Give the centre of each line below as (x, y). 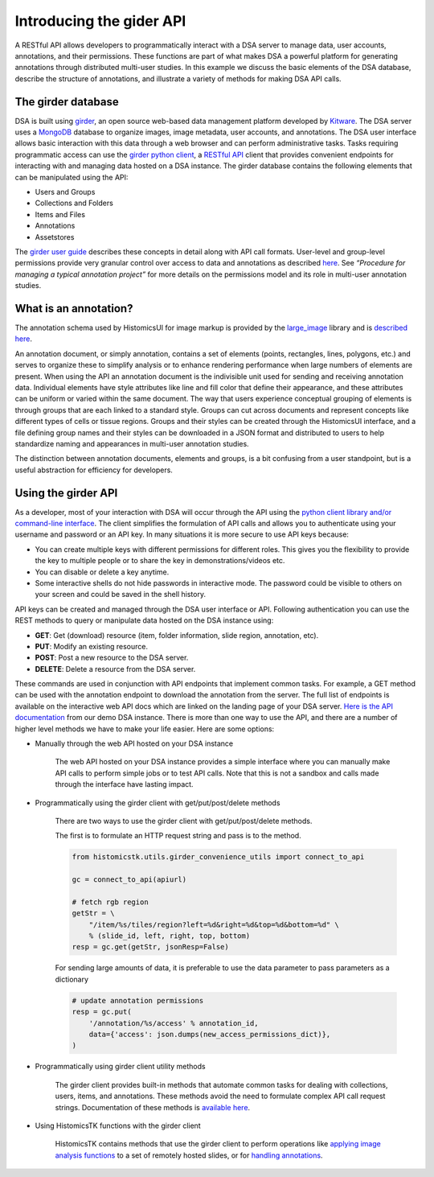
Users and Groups (65, 191)
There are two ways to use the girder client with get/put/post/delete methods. (184, 821)
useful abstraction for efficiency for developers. (94, 470)
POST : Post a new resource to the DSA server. (112, 658)
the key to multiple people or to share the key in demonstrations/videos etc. (160, 561)
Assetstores (55, 237)
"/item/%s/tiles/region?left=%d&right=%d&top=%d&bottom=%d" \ (214, 924)
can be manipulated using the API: (72, 177)
